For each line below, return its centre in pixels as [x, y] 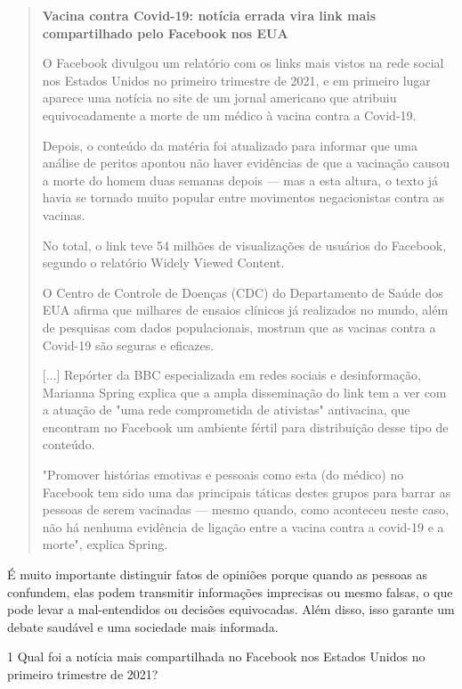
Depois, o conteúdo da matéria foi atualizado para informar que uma [230, 145]
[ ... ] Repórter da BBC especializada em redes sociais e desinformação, [231, 375]
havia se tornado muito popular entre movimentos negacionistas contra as [243, 197]
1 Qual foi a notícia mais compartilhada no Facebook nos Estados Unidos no [216, 656]
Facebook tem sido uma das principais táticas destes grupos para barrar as [247, 492]
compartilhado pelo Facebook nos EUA [165, 33]
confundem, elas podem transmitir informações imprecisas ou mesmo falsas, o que [230, 591]
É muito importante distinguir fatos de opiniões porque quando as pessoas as [217, 574]
